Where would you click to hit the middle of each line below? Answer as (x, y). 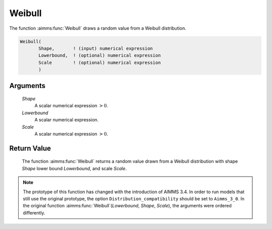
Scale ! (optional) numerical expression (100, 62)
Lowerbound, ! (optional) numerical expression (100, 56)
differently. (34, 213)
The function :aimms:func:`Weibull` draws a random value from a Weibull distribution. (98, 28)
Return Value (30, 148)
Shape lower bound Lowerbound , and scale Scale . (74, 168)
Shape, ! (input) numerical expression (96, 48)
